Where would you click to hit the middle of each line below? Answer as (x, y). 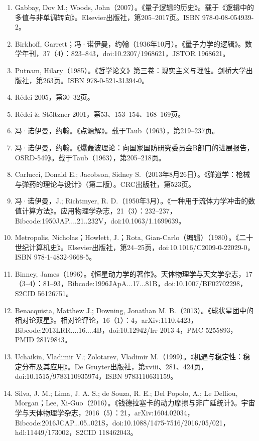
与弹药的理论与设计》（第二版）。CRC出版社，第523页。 (105, 184)
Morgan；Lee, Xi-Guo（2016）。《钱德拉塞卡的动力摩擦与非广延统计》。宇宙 (135, 403)
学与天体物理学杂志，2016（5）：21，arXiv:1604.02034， (104, 412)
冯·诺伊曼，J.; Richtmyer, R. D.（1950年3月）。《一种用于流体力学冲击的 (132, 201)
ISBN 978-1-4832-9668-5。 (55, 257)
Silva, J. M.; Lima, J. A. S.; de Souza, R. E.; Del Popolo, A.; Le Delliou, (126, 393)
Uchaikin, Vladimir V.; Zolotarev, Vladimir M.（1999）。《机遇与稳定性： (129, 357)
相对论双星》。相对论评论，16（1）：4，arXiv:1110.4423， (106, 320)
